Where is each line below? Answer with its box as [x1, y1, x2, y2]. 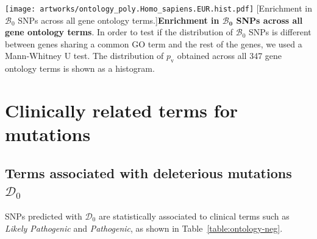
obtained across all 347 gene [177, 49, 282, 62]
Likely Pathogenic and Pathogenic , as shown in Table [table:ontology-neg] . [5, 221, 283, 234]
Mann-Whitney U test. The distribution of [5, 49, 164, 62]
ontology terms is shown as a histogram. [5, 62, 155, 75]
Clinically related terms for [5, 98, 238, 123]
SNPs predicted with [5, 209, 82, 222]
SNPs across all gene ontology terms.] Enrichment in [18, 13, 219, 26]
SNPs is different [249, 26, 312, 38]
